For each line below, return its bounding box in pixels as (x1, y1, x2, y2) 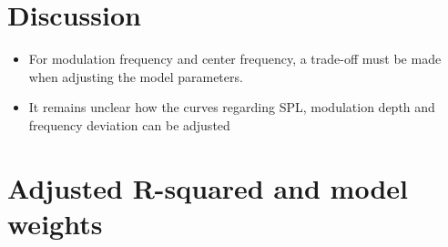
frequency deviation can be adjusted (28, 115, 230, 134)
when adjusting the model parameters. (28, 67, 243, 86)
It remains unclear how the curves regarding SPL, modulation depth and (28, 98, 435, 117)
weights (7, 204, 103, 242)
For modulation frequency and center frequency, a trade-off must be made (28, 49, 442, 68)
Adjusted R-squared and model (7, 169, 408, 206)
